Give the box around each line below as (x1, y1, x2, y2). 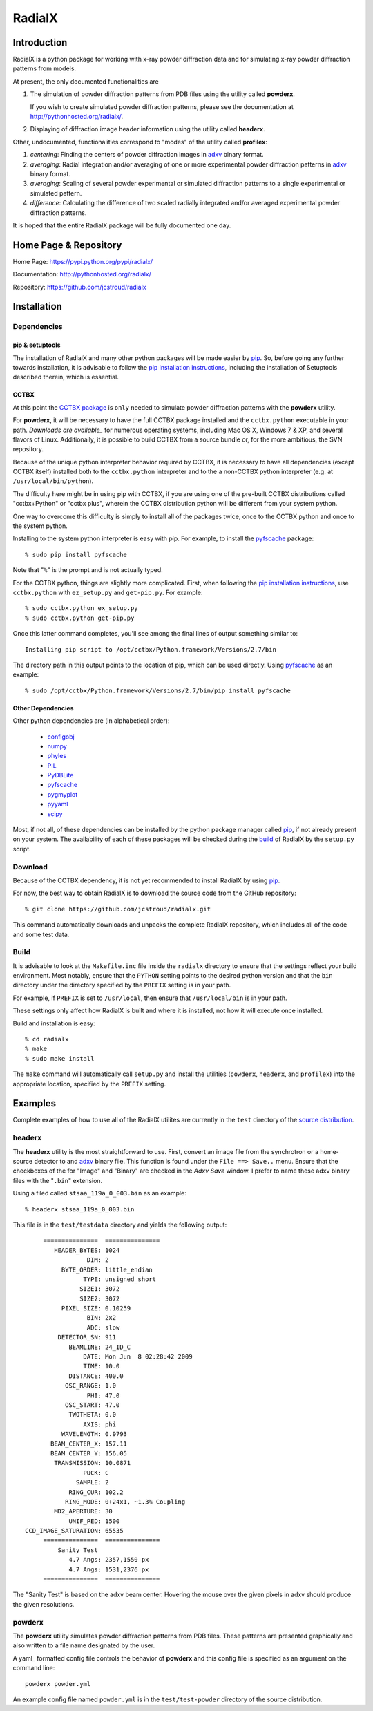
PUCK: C (83, 1468, 109, 1477)
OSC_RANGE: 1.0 (64, 1382, 117, 1390)
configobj (47, 732, 75, 741)
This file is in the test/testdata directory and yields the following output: (12, 1220, 227, 1229)
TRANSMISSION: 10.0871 (54, 1459, 131, 1467)
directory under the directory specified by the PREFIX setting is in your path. (12, 981, 231, 990)
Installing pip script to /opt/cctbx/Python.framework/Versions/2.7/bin (25, 645, 276, 653)
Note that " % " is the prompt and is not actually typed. (12, 566, 164, 574)
